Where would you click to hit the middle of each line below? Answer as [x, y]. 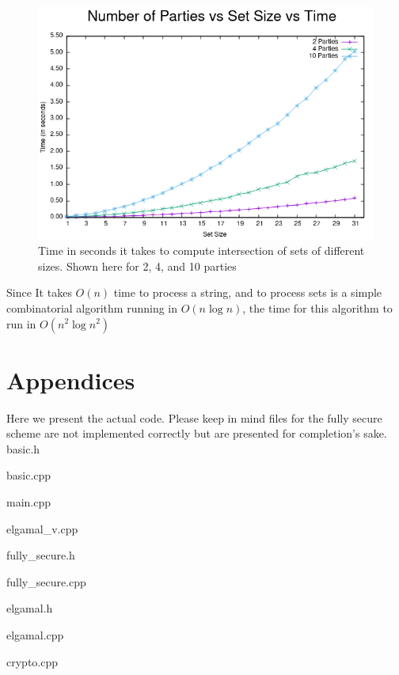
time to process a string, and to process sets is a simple [248, 292]
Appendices [71, 379]
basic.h [23, 448]
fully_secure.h [41, 555]
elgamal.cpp [35, 634]
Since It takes [39, 292]
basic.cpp [29, 475]
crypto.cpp [32, 661]
